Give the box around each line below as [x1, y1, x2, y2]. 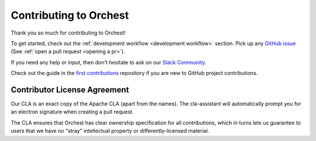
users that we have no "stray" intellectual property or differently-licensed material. [11, 128, 209, 135]
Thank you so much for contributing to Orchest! [11, 29, 126, 36]
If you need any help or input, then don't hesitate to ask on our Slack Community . [11, 59, 207, 66]
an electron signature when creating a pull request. [11, 108, 134, 115]
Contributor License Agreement [11, 85, 129, 95]
